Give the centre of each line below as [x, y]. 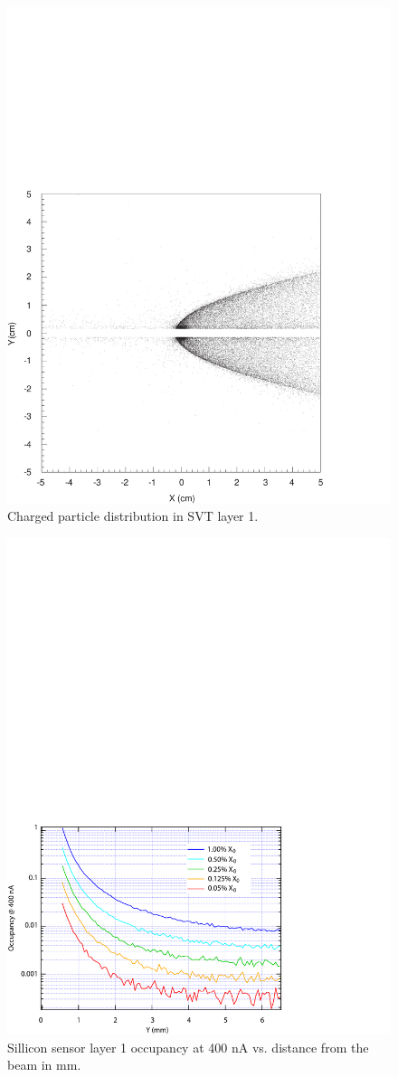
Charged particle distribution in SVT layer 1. [133, 516]
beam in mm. [44, 1065]
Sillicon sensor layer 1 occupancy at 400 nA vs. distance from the [188, 1047]
